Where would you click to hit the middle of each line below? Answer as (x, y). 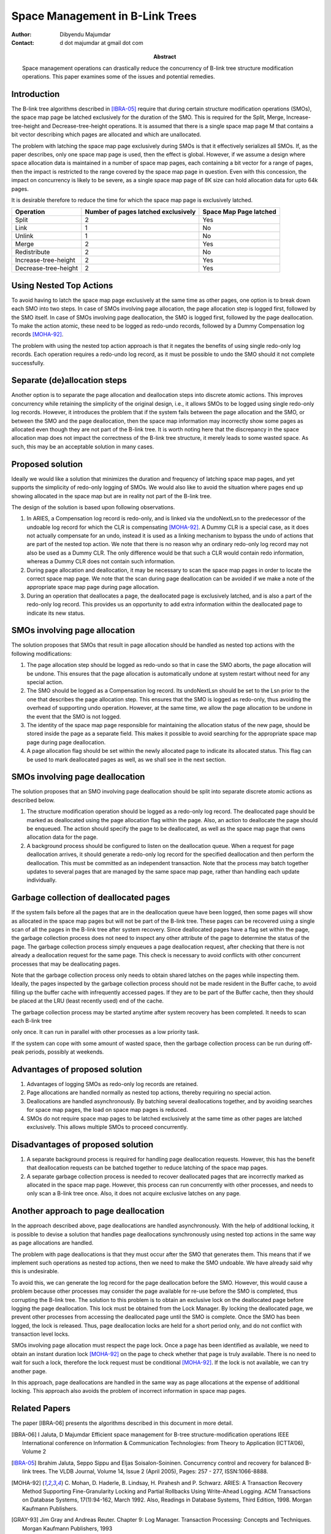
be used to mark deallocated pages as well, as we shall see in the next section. (126, 759)
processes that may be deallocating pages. (66, 964)
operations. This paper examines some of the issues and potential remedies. (119, 77)
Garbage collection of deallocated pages (91, 898)
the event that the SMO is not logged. (74, 716)
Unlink (24, 236)
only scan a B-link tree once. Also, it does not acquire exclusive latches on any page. (134, 1193)
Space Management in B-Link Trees (104, 16)
